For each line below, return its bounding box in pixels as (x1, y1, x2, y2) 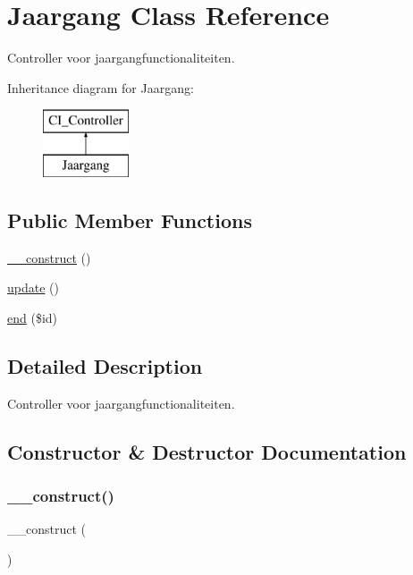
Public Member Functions (7, 206, 252, 233)
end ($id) (7, 308, 58, 326)
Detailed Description (7, 351, 203, 379)
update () (7, 278, 59, 297)
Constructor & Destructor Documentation (7, 437, 407, 465)
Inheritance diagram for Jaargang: (7, 78, 194, 97)
